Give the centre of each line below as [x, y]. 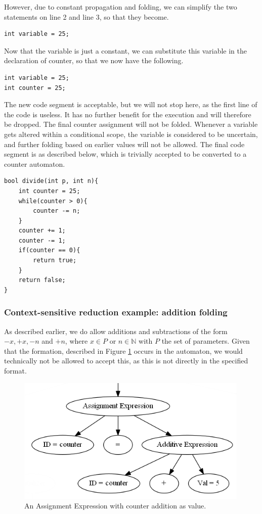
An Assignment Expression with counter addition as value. [115, 506]
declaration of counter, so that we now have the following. [94, 60]
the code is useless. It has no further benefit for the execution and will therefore [128, 114]
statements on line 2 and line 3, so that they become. [86, 16]
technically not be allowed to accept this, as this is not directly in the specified [126, 361]
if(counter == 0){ [49, 250]
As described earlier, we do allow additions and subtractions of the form [116, 331]
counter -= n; [57, 211]
